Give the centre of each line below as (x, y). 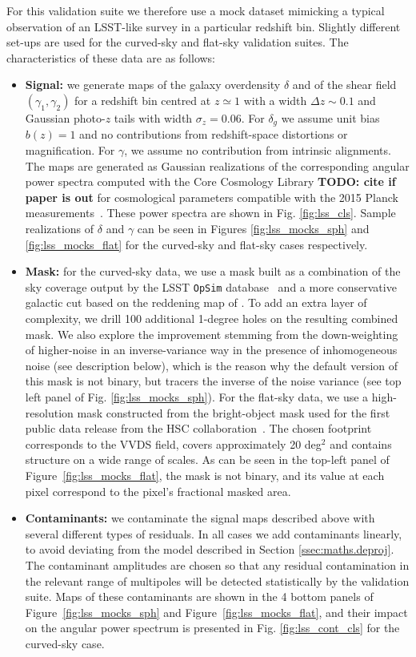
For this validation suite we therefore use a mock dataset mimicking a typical (196, 10)
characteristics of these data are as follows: (111, 57)
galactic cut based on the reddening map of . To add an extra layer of (196, 302)
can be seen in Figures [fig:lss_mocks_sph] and (253, 228)
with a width (275, 100)
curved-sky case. (65, 643)
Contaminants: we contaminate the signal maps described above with (200, 518)
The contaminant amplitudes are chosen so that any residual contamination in (217, 564)
